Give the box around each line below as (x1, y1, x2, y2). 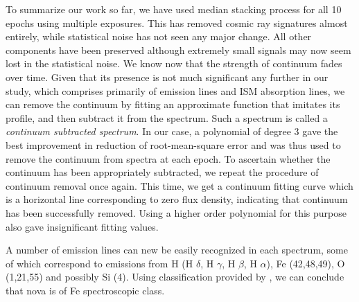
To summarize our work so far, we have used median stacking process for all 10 (6, 2, 342, 16)
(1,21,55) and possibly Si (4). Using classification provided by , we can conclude (6, 269, 344, 284)
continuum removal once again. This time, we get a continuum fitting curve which (6, 178, 353, 193)
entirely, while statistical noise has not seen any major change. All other (6, 29, 312, 44)
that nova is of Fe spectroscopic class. (6, 283, 165, 297)
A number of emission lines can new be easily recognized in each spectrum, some (6, 242, 349, 257)
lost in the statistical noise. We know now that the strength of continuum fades (6, 56, 342, 71)
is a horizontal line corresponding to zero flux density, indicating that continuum (6, 192, 348, 206)
